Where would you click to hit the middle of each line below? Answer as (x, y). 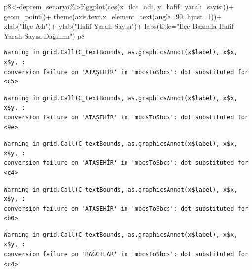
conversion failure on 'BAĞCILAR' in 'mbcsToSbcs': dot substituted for (126, 254)
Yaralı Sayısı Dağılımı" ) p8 (44, 35)
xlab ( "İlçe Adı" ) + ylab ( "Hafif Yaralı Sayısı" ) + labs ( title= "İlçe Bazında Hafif (119, 26)
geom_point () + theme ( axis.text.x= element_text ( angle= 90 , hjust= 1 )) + (113, 16)
